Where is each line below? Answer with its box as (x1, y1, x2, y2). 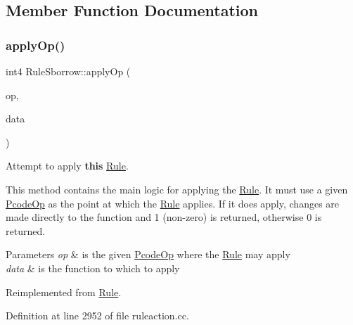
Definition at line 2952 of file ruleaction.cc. (6, 308, 189, 323)
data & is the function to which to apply (6, 260, 180, 275)
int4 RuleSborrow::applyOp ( (6, 64, 131, 78)
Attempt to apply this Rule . (6, 158, 129, 173)
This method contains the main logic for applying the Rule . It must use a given (6, 181, 348, 196)
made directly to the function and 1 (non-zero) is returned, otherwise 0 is (6, 210, 322, 224)
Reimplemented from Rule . (6, 284, 122, 299)
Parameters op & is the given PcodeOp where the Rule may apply (6, 247, 290, 262)
